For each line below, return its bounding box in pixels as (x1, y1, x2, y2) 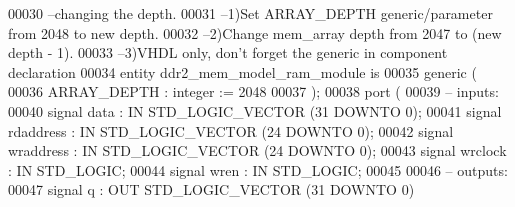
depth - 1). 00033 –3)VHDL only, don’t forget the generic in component (8, 42, 448, 63)
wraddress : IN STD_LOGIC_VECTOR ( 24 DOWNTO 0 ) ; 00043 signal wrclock (8, 140, 507, 161)
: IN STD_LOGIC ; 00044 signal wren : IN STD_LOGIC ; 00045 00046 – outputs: (8, 159, 508, 180)
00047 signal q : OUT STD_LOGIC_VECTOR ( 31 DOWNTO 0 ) (8, 179, 415, 200)
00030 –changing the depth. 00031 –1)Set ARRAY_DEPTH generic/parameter (8, 3, 493, 23)
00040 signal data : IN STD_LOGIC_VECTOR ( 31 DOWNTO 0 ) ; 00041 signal (8, 100, 502, 121)
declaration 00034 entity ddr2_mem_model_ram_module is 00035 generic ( (8, 61, 477, 82)
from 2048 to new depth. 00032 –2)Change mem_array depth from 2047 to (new (8, 22, 502, 43)
